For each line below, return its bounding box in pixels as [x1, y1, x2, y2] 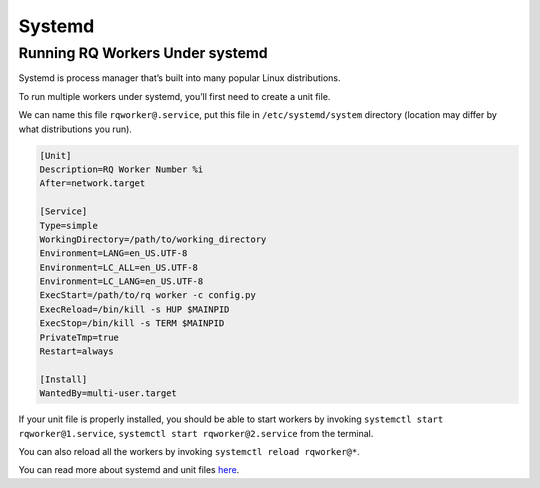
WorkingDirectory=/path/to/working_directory [39, 233, 267, 245]
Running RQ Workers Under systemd [18, 44, 269, 62]
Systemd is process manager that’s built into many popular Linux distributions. [18, 72, 341, 84]
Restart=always [39, 346, 114, 357]
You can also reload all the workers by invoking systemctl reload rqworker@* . [18, 445, 360, 457]
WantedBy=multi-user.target [39, 388, 177, 399]
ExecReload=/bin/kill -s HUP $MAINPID [39, 303, 230, 315]
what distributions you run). [18, 123, 132, 135]
